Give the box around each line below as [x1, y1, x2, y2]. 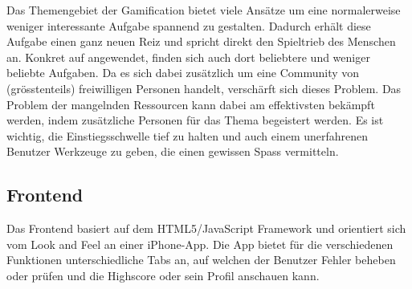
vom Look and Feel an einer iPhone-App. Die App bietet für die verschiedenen [6, 235, 394, 252]
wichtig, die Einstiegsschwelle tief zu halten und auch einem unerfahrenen [6, 127, 369, 144]
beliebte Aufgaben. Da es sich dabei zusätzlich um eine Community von [6, 64, 360, 81]
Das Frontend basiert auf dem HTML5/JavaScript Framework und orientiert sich [6, 220, 406, 237]
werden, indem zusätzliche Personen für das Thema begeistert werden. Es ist [6, 112, 384, 128]
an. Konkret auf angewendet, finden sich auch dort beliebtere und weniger [6, 48, 370, 65]
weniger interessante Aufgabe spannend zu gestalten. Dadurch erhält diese [6, 17, 371, 34]
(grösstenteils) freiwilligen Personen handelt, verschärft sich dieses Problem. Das [6, 79, 402, 96]
